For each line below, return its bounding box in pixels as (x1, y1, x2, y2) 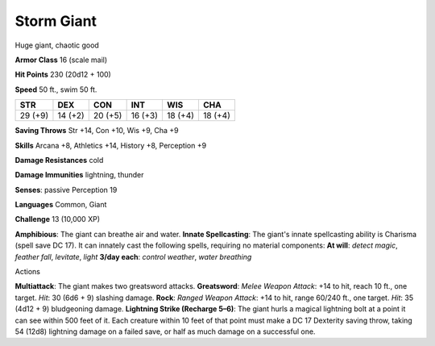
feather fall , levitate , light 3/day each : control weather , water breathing (14, 252, 252, 261)
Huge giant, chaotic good (14, 40, 100, 50)
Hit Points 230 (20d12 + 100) (14, 69, 112, 80)
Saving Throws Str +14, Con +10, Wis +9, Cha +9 (14, 126, 179, 135)
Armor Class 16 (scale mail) (14, 55, 108, 65)
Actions (14, 267, 40, 277)
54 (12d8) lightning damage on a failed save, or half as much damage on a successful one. (14, 327, 316, 336)
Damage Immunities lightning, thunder (14, 170, 144, 180)
